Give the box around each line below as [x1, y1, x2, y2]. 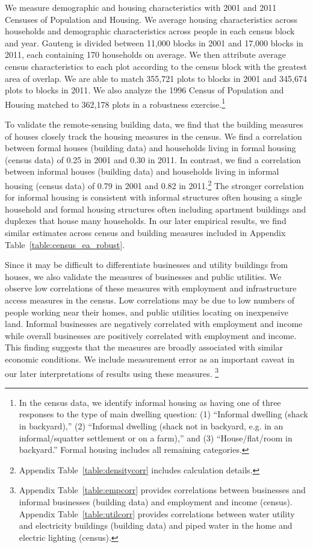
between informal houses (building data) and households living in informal [5, 165, 279, 178]
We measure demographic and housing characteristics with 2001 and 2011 [5, 1, 277, 13]
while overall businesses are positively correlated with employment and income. [5, 329, 297, 341]
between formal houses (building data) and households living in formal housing [5, 142, 296, 154]
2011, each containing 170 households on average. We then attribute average [5, 48, 286, 61]
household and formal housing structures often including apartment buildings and [5, 202, 306, 215]
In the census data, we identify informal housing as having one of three [19, 396, 281, 408]
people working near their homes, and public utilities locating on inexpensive [5, 305, 288, 318]
